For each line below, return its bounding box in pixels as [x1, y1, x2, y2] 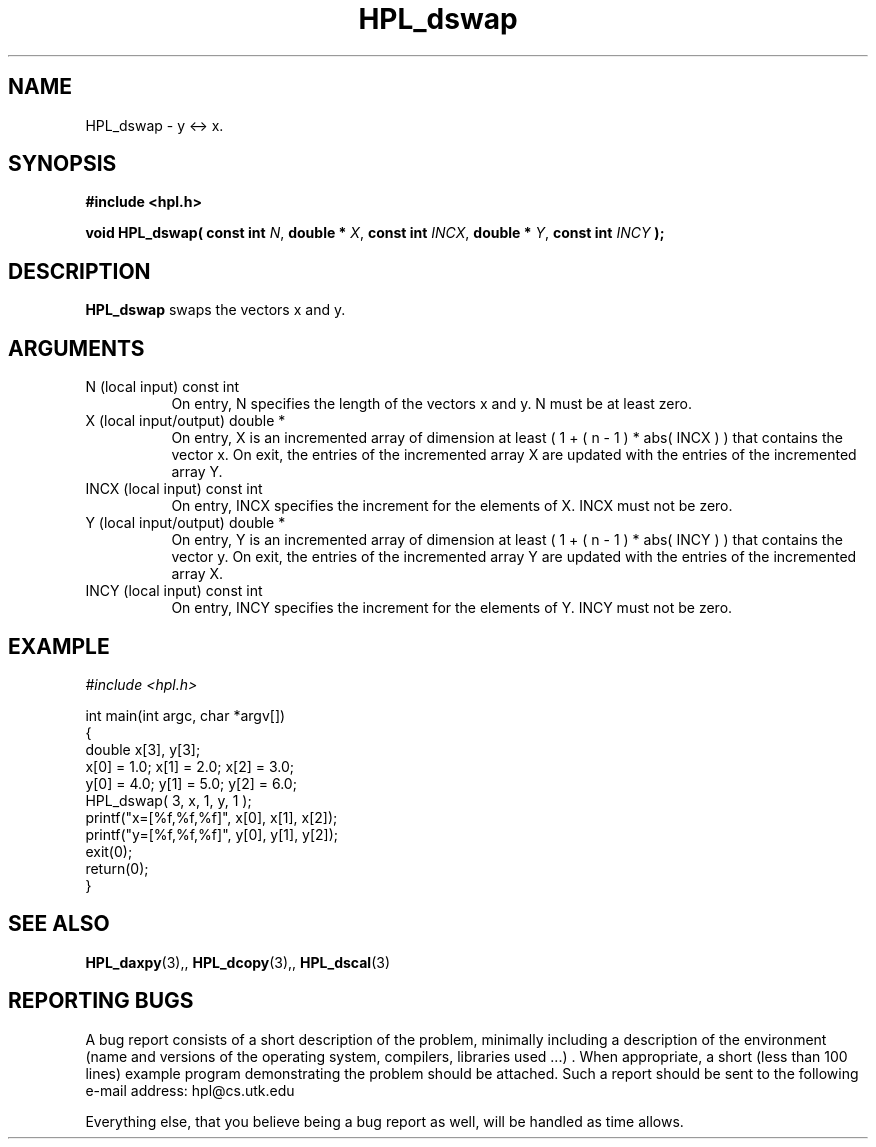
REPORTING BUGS [8, 988, 194, 1014]
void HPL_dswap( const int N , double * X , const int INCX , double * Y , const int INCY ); [85, 224, 665, 242]
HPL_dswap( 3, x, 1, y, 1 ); [85, 791, 252, 809]
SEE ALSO [8, 911, 110, 937]
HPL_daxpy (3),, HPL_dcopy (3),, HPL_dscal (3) [85, 953, 391, 971]
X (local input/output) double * [85, 412, 286, 430]
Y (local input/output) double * [85, 514, 286, 532]
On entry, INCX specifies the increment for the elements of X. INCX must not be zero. [171, 497, 733, 515]
